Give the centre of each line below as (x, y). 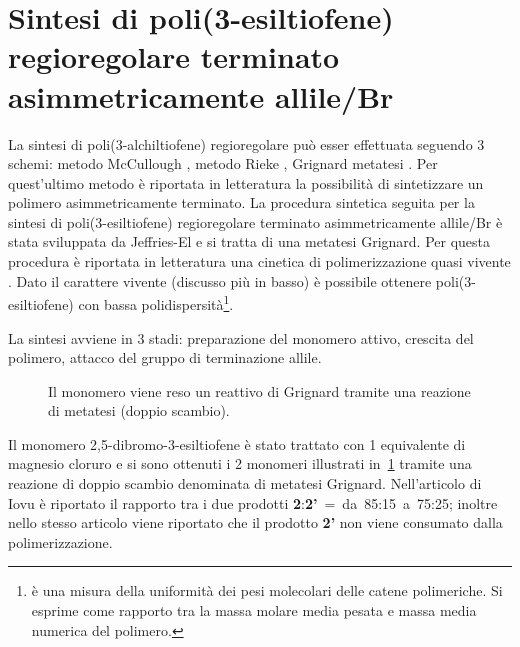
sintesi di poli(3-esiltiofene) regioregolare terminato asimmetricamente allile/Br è (255, 221)
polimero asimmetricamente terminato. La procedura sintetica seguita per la (241, 202)
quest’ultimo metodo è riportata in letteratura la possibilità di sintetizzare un (246, 182)
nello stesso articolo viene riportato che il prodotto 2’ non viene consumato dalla (255, 522)
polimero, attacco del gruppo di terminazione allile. (165, 357)
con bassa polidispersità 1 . (156, 302)
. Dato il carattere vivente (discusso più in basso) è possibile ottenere (220, 280)
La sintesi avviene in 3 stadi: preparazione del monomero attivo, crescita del (241, 337)
